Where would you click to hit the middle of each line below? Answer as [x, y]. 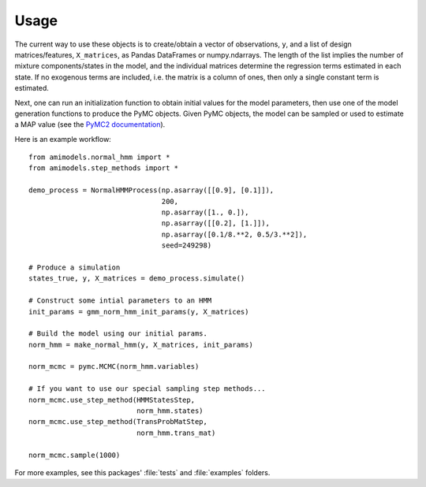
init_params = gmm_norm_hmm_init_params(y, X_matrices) [139, 312]
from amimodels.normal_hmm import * [99, 157]
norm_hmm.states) [170, 411]
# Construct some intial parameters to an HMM [120, 301]
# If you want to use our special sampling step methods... [147, 389]
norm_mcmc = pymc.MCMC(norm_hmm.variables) [114, 367]
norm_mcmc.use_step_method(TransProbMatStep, [118, 422]
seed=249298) [187, 245]
